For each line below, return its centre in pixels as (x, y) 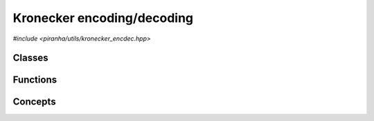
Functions (35, 80)
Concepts (34, 102)
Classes (30, 58)
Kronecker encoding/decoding (103, 18)
